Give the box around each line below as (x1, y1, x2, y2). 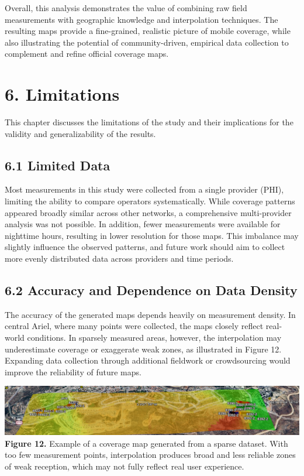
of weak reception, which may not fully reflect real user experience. (5, 460, 244, 472)
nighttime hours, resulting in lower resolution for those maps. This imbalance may (5, 229, 299, 241)
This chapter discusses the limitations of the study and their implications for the (5, 116, 293, 128)
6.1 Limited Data (5, 156, 110, 174)
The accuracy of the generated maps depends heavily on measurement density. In (5, 308, 296, 320)
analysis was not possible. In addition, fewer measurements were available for (5, 218, 281, 230)
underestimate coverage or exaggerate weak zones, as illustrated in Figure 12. (5, 343, 282, 355)
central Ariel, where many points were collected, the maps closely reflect (5, 320, 264, 332)
